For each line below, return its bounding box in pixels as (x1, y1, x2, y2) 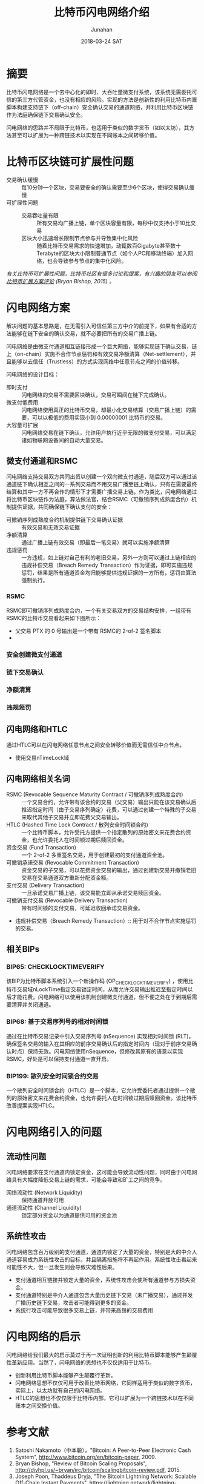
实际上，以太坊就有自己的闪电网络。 (15, 1387, 106, 1394)
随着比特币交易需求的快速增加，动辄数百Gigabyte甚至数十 (36, 242, 182, 249)
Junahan (90, 25, 113, 33)
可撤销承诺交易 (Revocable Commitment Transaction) (6, 859, 139, 866)
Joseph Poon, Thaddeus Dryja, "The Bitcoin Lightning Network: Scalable (15, 1472, 197, 1480)
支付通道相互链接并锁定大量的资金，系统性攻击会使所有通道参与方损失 (15, 1276, 191, 1284)
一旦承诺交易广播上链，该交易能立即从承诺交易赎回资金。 (21, 889, 165, 896)
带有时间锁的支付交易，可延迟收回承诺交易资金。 (21, 904, 143, 911)
